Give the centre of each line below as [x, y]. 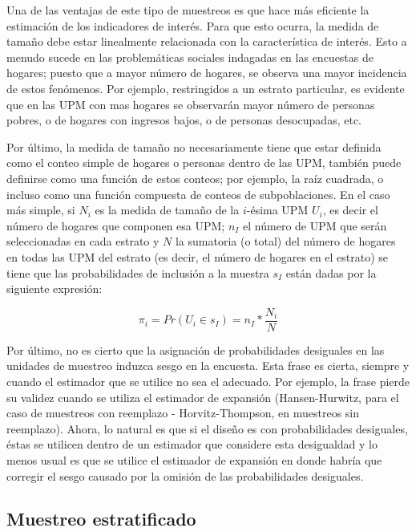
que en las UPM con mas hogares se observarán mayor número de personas [191, 104]
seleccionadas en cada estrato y [83, 241]
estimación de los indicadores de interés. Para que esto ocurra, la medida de [193, 25]
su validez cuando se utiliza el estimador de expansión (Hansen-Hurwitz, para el [203, 397]
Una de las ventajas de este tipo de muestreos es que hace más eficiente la [188, 10]
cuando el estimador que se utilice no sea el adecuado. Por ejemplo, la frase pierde [208, 381]
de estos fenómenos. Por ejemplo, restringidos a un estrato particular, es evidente [206, 88]
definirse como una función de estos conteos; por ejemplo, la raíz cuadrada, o [195, 178]
